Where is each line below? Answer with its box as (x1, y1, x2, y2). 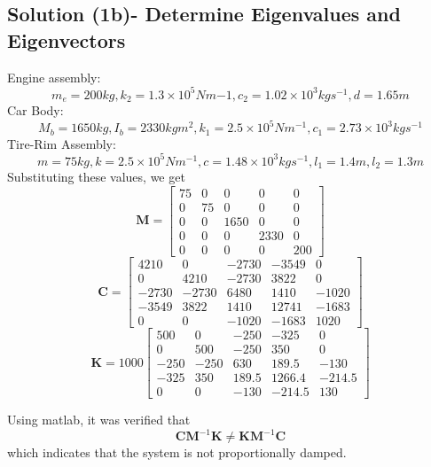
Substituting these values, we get (7, 167, 185, 186)
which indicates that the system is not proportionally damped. (7, 443, 347, 462)
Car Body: (7, 101, 64, 120)
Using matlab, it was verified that (7, 410, 191, 429)
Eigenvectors (7, 26, 126, 53)
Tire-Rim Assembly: (7, 134, 116, 152)
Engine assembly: (7, 67, 101, 86)
